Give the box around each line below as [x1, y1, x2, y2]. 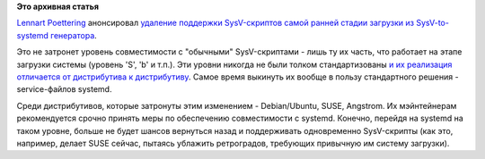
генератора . [50, 29, 98, 40]
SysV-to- [416, 18, 449, 29]
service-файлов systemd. [16, 84, 112, 95]
